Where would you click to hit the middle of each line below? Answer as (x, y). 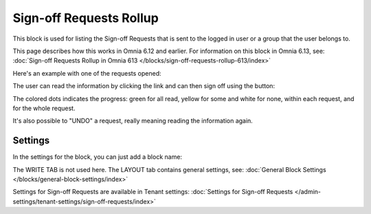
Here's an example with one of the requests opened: (87, 73)
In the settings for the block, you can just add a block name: (97, 157)
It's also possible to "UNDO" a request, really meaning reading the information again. (133, 121)
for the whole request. (44, 108)
